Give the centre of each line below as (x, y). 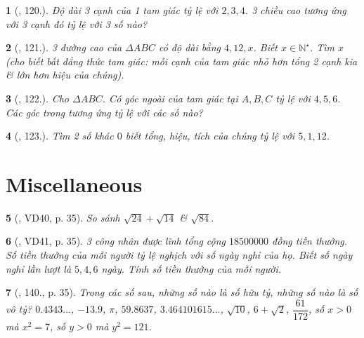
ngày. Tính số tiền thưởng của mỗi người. (191, 268)
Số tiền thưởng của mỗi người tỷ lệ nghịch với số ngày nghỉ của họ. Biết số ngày (179, 255)
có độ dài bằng (189, 47)
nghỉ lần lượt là (39, 268)
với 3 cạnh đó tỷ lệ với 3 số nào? (77, 23)
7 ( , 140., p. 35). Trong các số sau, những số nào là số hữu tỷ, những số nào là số (182, 292)
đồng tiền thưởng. (310, 241)
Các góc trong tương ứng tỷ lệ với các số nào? (104, 112)
